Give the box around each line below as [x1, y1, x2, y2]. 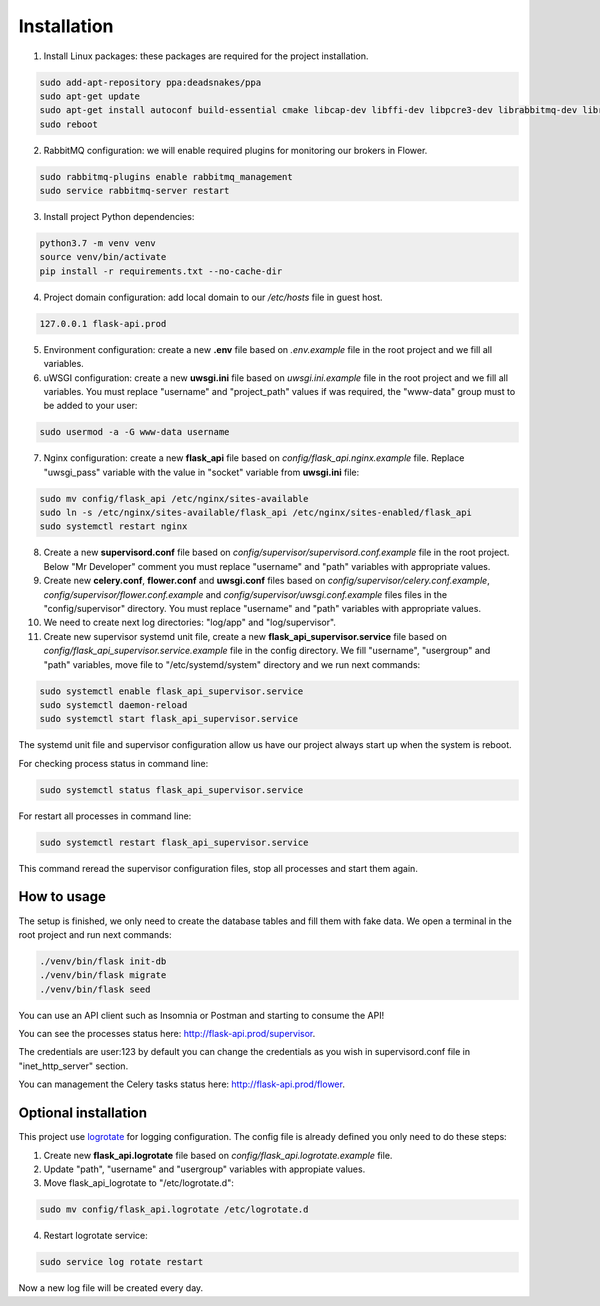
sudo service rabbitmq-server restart [39, 185, 230, 197]
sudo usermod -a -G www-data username [39, 426, 230, 438]
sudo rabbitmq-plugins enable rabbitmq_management [39, 171, 294, 182]
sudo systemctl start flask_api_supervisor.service [39, 713, 299, 725]
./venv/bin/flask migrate [39, 970, 167, 981]
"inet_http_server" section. [18, 1060, 129, 1072]
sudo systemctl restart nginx [39, 521, 188, 532]
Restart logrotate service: [43, 1230, 149, 1242]
